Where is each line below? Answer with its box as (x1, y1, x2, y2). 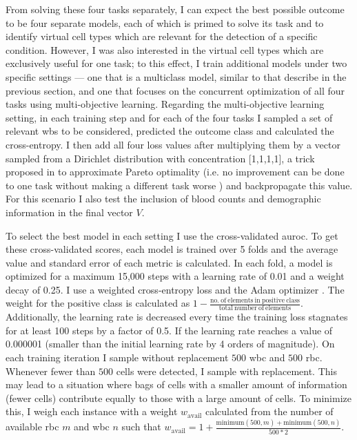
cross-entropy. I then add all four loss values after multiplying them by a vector (6, 137, 340, 151)
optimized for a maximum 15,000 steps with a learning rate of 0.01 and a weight (6, 269, 345, 283)
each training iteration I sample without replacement (6, 350, 229, 365)
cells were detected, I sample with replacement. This (116, 363, 337, 378)
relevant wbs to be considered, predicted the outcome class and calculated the (6, 124, 334, 138)
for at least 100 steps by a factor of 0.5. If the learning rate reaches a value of (6, 323, 333, 337)
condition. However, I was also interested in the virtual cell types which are (6, 42, 324, 57)
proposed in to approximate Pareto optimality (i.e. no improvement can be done (6, 164, 345, 179)
